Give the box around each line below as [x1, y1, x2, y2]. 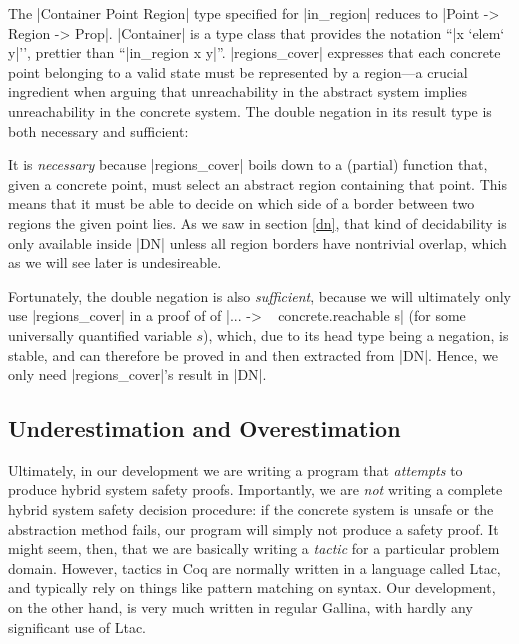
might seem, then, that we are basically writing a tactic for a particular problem [8, 538, 500, 559]
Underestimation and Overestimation [8, 413, 401, 444]
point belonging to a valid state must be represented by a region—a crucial [8, 61, 468, 82]
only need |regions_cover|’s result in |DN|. [8, 364, 267, 385]
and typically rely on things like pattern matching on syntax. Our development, [8, 577, 496, 598]
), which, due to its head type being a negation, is [203, 324, 509, 345]
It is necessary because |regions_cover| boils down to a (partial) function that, [8, 154, 488, 175]
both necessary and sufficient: [8, 120, 189, 141]
